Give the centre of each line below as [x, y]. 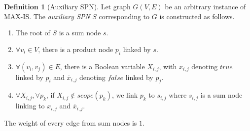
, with [168, 66]
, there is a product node [76, 49]
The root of [33, 33]
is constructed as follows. [197, 16]
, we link [125, 95]
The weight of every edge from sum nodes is [71, 122]
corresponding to [124, 16]
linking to [30, 106]
